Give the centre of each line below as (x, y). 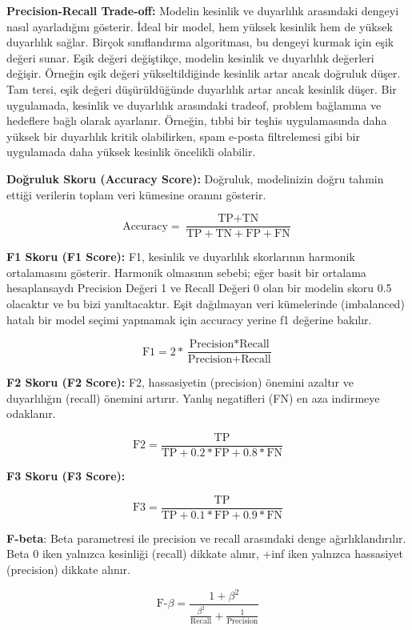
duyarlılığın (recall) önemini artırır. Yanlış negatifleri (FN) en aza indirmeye (193, 397)
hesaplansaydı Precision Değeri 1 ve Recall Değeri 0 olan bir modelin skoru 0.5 (199, 288)
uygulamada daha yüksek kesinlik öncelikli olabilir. (131, 152)
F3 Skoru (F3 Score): (66, 476)
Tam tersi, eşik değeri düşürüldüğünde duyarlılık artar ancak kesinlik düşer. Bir (202, 88)
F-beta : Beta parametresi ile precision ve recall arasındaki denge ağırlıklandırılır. (206, 538)
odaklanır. (31, 413)
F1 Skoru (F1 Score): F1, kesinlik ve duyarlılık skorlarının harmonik (181, 257)
